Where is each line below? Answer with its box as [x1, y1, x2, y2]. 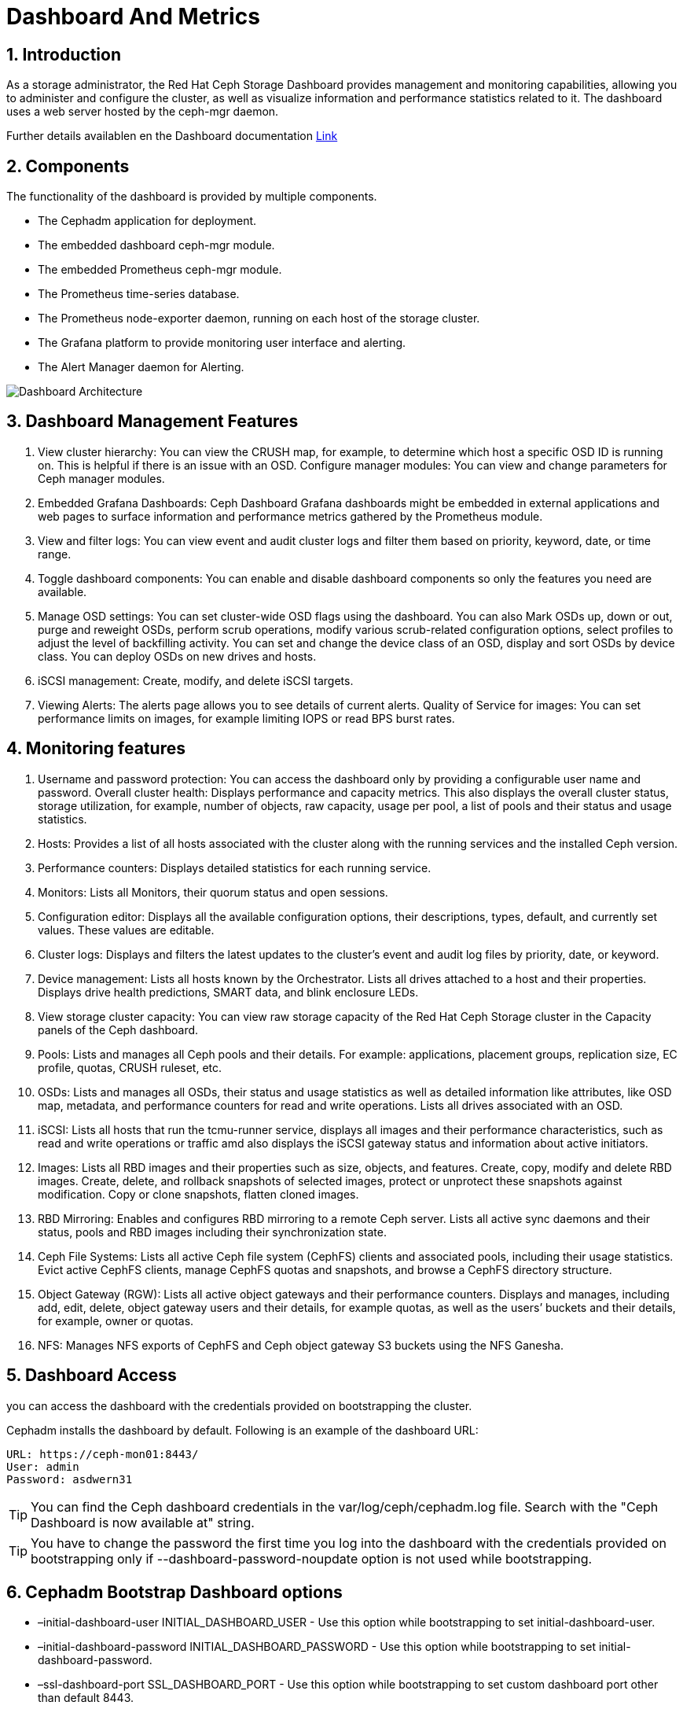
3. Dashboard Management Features [6, 411, 299, 432]
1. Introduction [6, 44, 121, 64]
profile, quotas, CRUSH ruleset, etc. [38, 1060, 222, 1074]
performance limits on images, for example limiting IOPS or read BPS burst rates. [38, 711, 455, 725]
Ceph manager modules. [38, 471, 165, 485]
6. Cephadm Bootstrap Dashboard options [6, 1582, 343, 1602]
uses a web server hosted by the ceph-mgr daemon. [6, 105, 279, 119]
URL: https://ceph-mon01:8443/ [6, 1447, 199, 1460]
